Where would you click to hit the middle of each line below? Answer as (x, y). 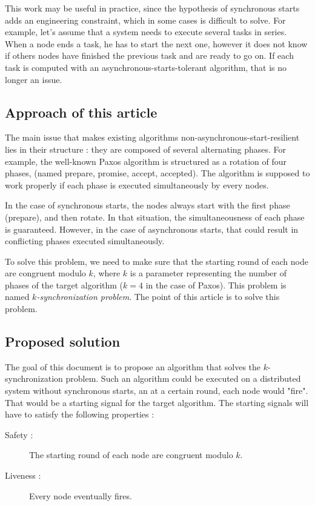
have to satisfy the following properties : (80, 414)
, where (107, 273)
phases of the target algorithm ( (64, 285)
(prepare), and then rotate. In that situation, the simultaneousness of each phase (155, 217)
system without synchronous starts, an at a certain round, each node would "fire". (157, 391)
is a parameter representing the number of (208, 273)
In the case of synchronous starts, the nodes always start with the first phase (148, 205)
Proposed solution (63, 341)
